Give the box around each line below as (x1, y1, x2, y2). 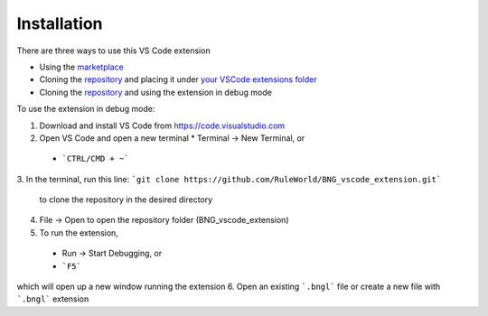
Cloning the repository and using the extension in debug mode (39, 87, 273, 98)
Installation (16, 14, 103, 33)
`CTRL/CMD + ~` (61, 153, 130, 164)
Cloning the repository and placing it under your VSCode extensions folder (39, 74, 317, 85)
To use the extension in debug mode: (16, 104, 155, 115)
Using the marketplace (39, 61, 124, 72)
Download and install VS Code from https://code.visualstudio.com (39, 120, 286, 131)
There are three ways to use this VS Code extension (16, 45, 211, 56)
